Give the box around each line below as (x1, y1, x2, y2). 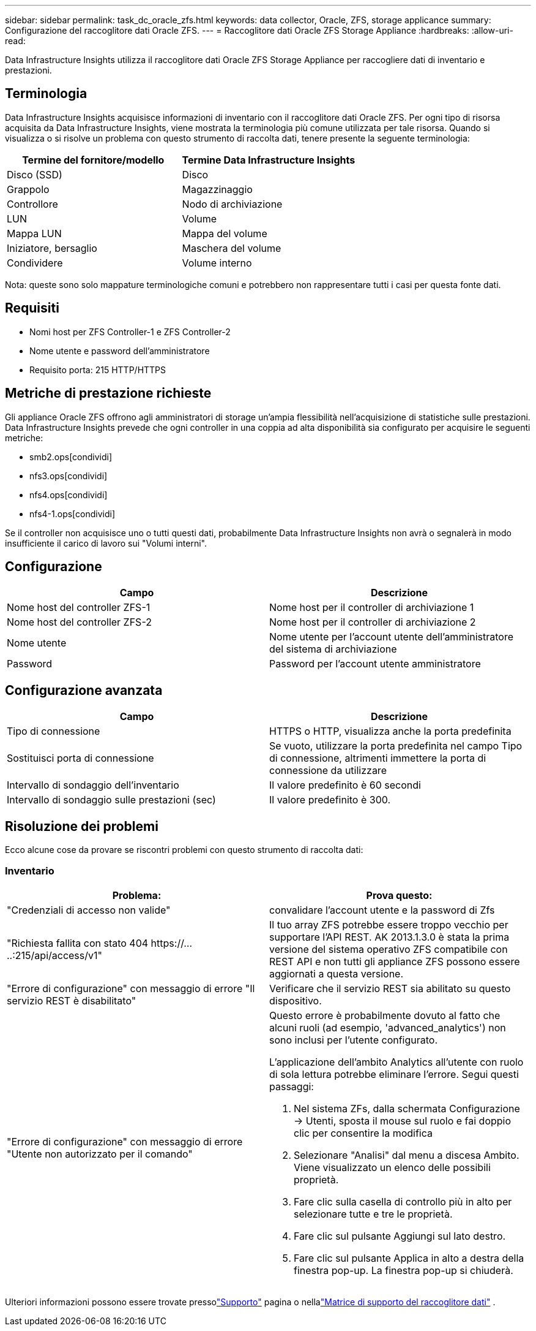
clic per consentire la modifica (294, 1126, 433, 1139)
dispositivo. (269, 994, 322, 1007)
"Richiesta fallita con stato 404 (7, 936, 149, 949)
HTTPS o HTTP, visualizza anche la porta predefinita (269, 725, 512, 738)
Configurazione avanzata (5, 682, 163, 698)
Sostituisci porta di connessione (7, 752, 154, 765)
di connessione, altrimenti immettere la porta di (269, 752, 486, 765)
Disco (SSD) (7, 168, 62, 181)
